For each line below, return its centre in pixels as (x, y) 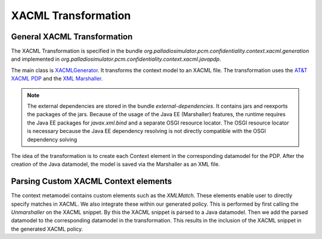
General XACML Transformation (72, 37)
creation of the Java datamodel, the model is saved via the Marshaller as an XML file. (115, 164)
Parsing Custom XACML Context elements (92, 181)
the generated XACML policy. (47, 229)
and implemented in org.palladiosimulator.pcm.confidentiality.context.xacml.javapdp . (116, 59)
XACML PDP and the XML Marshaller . (57, 79)
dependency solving (52, 139)
